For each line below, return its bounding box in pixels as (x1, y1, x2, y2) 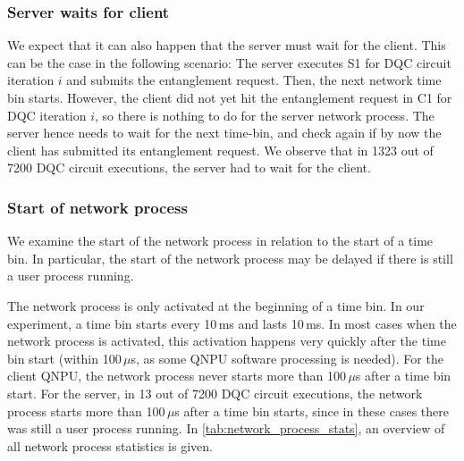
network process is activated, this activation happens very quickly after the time (7, 331, 446, 350)
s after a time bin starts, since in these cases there (174, 401, 450, 420)
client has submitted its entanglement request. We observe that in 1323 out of (7, 140, 434, 159)
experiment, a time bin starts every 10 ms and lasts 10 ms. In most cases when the (7, 314, 457, 332)
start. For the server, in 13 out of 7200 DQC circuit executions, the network (7, 383, 423, 402)
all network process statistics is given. (7, 436, 213, 455)
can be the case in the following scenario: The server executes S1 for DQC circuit (7, 53, 451, 71)
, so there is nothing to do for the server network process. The (95, 105, 434, 124)
